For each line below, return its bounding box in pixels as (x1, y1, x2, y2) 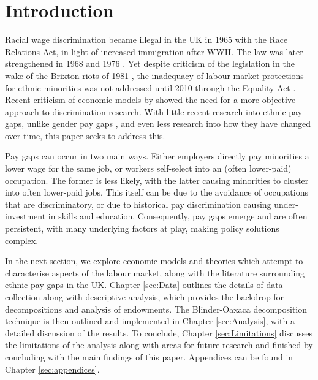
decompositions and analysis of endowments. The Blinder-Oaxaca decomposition (5, 302, 308, 315)
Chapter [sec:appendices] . (5, 362, 100, 375)
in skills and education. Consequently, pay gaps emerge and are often (48, 210, 308, 222)
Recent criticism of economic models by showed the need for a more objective (5, 93, 296, 106)
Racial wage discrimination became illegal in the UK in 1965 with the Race (5, 33, 288, 46)
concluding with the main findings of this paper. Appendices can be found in (5, 350, 293, 363)
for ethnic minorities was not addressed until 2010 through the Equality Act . (5, 81, 296, 94)
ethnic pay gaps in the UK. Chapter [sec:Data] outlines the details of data (5, 278, 283, 291)
